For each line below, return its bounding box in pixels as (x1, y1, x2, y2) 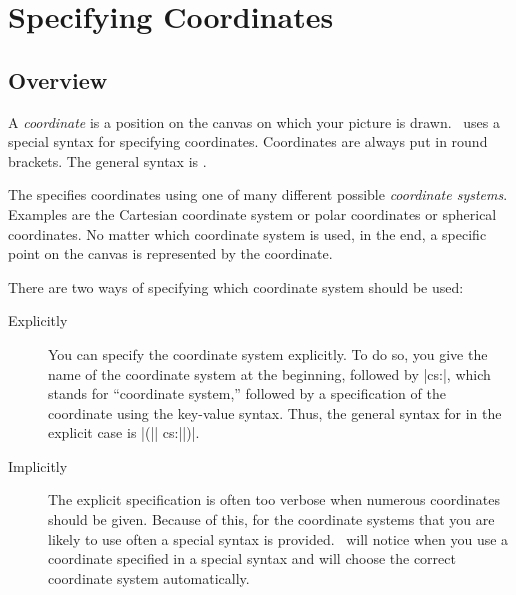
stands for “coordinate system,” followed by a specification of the (48, 383, 446, 404)
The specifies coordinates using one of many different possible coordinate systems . (8, 184, 508, 205)
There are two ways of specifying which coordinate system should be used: (8, 276, 464, 297)
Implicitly (8, 455, 68, 476)
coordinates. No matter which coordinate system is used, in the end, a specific (8, 223, 487, 244)
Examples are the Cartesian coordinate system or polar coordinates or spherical (8, 203, 497, 224)
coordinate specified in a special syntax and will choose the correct (48, 548, 456, 569)
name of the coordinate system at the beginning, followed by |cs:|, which (48, 363, 491, 384)
